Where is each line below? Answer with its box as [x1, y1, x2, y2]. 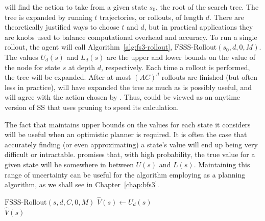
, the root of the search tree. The [155, 2, 259, 12]
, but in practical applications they [144, 21, 253, 32]
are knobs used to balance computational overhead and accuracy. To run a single [5, 31, 257, 42]
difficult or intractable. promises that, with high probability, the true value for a [5, 149, 255, 160]
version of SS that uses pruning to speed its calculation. [5, 101, 179, 112]
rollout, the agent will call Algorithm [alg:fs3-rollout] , [5, 41, 173, 52]
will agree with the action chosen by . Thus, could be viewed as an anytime [5, 92, 240, 102]
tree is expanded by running [5, 11, 92, 22]
